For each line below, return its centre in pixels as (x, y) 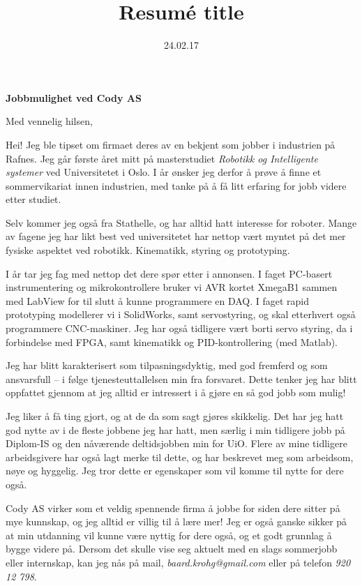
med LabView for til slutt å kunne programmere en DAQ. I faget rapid (158, 300)
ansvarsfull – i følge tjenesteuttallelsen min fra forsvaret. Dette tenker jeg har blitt (181, 378)
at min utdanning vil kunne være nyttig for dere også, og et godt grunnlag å (169, 535)
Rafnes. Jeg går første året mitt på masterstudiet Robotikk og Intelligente (162, 158)
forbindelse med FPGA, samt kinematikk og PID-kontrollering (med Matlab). (172, 341)
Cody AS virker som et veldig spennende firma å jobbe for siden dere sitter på (173, 508)
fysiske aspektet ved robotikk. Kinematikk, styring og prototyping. (148, 250)
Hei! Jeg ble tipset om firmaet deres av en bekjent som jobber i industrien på (171, 144)
